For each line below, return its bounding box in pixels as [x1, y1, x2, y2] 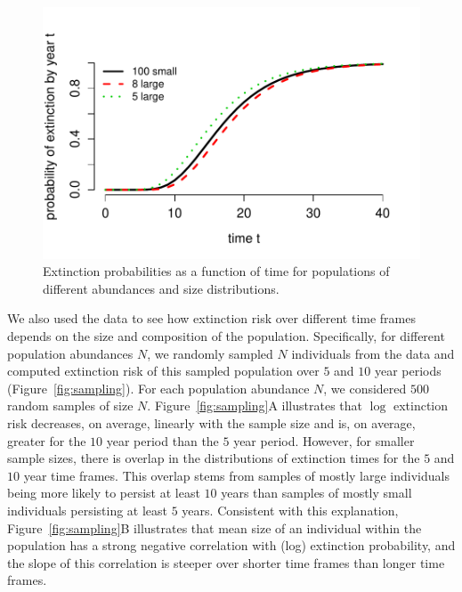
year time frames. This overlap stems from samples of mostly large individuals [23, 466, 450, 484]
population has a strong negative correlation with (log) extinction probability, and [7, 536, 456, 555]
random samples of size [7, 396, 134, 415]
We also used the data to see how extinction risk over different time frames [7, 309, 416, 328]
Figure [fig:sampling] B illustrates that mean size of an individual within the [7, 518, 422, 537]
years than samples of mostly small [221, 483, 412, 502]
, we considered [323, 378, 407, 397]
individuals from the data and [291, 344, 455, 362]
